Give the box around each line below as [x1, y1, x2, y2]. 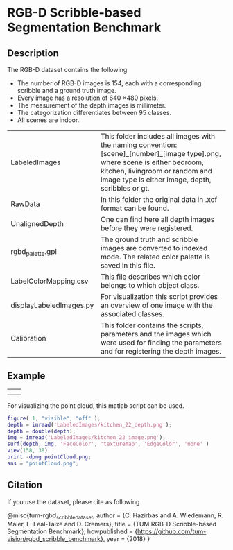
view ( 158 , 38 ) [7, 447, 49, 454]
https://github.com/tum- [137, 527, 207, 535]
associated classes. [100, 309, 165, 318]
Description [7, 47, 59, 59]
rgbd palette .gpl [10, 247, 58, 258]
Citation [7, 479, 43, 491]
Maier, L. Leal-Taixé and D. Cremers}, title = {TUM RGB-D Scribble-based [7, 520, 217, 528]
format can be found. [100, 203, 169, 213]
